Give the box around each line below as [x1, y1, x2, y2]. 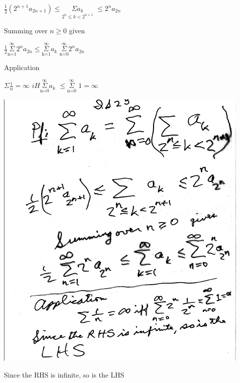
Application [4, 62, 40, 73]
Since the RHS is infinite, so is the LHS [4, 369, 124, 380]
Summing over [4, 25, 48, 36]
